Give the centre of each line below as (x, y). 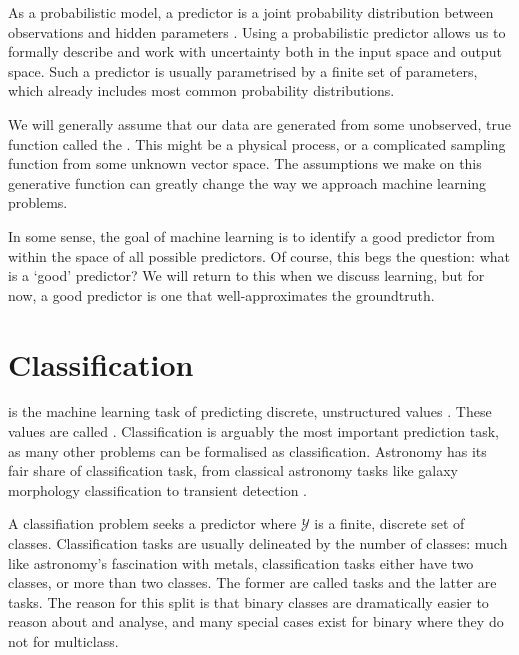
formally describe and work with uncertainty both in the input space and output (255, 51)
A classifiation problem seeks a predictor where (152, 523)
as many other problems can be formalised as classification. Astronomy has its (247, 450)
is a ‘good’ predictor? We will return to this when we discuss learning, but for (246, 275)
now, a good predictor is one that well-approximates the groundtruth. (221, 294)
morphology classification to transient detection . (157, 489)
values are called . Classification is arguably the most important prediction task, (254, 431)
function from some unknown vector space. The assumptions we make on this (245, 163)
